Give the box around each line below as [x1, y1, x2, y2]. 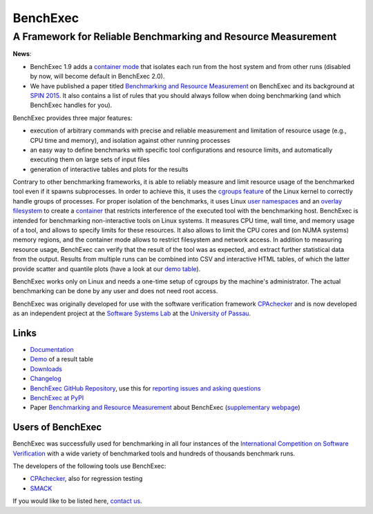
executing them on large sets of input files [30, 155, 150, 164]
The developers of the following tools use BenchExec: [12, 462, 166, 471]
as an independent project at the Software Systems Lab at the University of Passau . [12, 309, 251, 317]
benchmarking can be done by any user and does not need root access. [12, 287, 218, 295]
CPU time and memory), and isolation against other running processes [30, 136, 231, 144]
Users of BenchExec [12, 422, 102, 433]
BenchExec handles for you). [30, 101, 113, 110]
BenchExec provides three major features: [12, 114, 133, 122]
